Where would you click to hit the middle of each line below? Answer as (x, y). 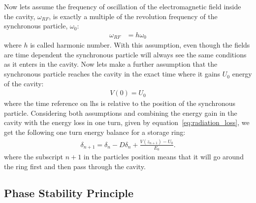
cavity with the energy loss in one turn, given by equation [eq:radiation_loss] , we (127, 122)
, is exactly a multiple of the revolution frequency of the (133, 16)
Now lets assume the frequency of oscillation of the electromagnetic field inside (123, 6)
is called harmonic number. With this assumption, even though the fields (140, 45)
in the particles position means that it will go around (163, 157)
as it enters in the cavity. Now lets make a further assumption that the (111, 64)
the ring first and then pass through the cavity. (75, 166)
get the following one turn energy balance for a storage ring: (95, 132)
